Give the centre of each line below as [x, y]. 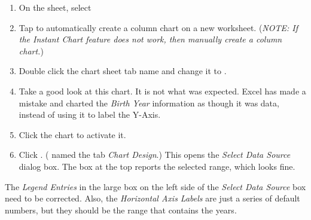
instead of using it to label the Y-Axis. [90, 114]
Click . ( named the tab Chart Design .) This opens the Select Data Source [155, 155]
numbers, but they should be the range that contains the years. [121, 210]
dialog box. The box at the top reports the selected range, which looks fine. [157, 166]
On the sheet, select [55, 7]
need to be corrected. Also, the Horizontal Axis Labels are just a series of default [153, 198]
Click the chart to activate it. [72, 134]
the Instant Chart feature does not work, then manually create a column [150, 39]
